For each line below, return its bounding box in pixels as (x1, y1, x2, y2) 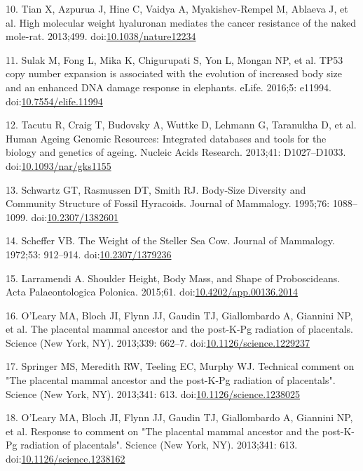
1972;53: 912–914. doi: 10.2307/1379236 (6, 246, 172, 261)
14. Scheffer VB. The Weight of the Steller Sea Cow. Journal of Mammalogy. (6, 233, 335, 248)
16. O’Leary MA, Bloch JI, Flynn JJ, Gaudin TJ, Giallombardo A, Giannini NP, (6, 307, 353, 322)
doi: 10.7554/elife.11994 (6, 93, 103, 108)
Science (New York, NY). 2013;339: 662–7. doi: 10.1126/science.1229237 (6, 335, 310, 350)
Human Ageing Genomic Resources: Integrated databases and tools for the (6, 131, 327, 145)
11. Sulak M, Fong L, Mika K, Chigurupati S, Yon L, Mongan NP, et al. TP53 (6, 52, 343, 67)
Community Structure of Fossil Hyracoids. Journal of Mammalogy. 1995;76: (6, 196, 330, 211)
